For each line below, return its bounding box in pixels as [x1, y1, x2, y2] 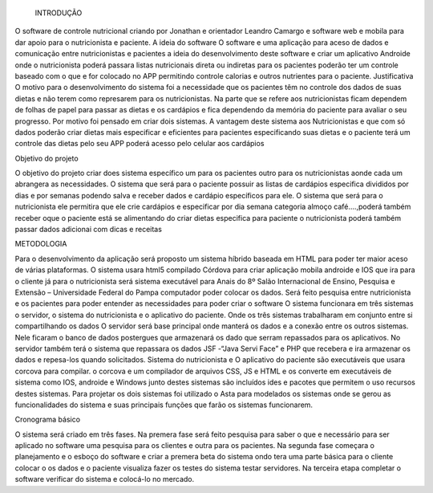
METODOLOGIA [14, 239, 67, 249]
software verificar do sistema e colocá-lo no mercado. [14, 475, 195, 484]
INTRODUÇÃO [34, 8, 83, 18]
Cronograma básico [14, 414, 80, 425]
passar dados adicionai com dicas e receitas [14, 225, 162, 234]
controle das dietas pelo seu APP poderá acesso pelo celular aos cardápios [14, 139, 265, 149]
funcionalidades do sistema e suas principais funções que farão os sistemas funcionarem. [14, 400, 313, 409]
